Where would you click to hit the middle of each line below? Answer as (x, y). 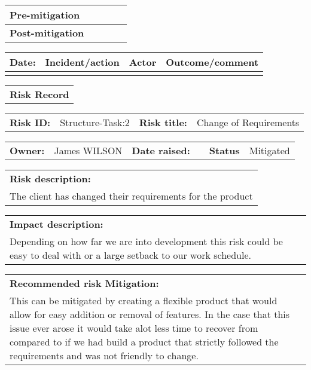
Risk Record (39, 94)
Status (224, 150)
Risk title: (163, 122)
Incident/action (82, 62)
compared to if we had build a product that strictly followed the (144, 342)
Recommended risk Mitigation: (84, 283)
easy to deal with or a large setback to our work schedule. (130, 255)
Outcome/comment (212, 62)
